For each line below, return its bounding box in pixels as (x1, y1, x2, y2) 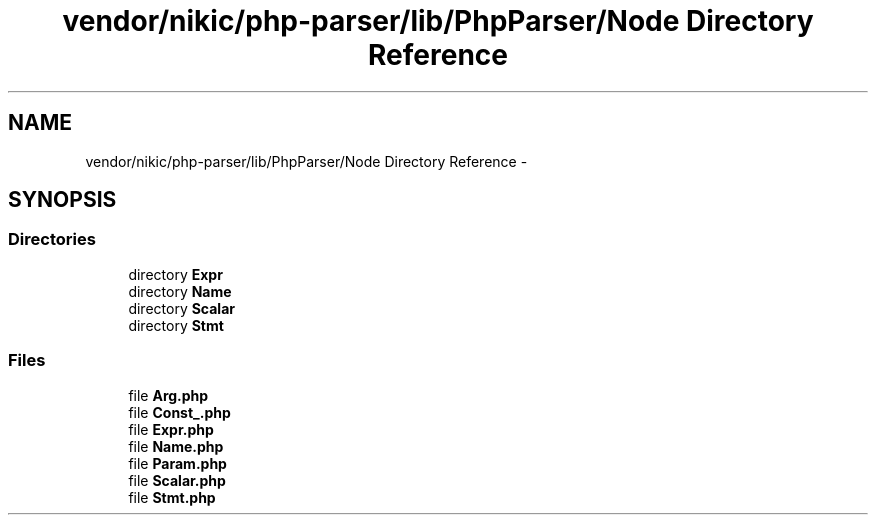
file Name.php (128, 437, 224, 455)
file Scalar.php (128, 471, 226, 489)
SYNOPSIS (8, 187, 117, 213)
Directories (8, 229, 96, 250)
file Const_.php (128, 403, 231, 421)
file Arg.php (128, 386, 209, 404)
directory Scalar (128, 299, 235, 317)
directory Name (128, 282, 232, 300)
